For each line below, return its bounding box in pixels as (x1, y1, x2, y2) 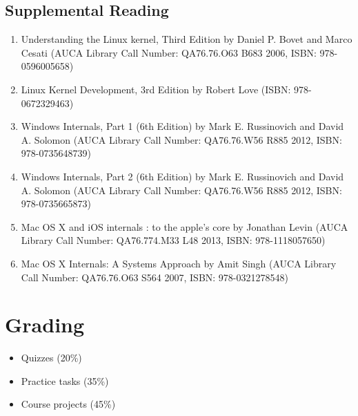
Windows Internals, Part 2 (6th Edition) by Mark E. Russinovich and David (21, 169, 344, 183)
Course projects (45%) (21, 397, 116, 411)
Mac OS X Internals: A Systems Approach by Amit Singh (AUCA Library (21, 256, 337, 270)
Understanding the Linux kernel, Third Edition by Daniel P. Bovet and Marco (21, 32, 352, 46)
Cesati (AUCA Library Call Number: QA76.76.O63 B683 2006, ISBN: (21, 45, 317, 59)
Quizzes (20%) (21, 350, 82, 365)
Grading (5, 310, 85, 339)
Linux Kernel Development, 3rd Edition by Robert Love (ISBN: (21, 82, 291, 96)
